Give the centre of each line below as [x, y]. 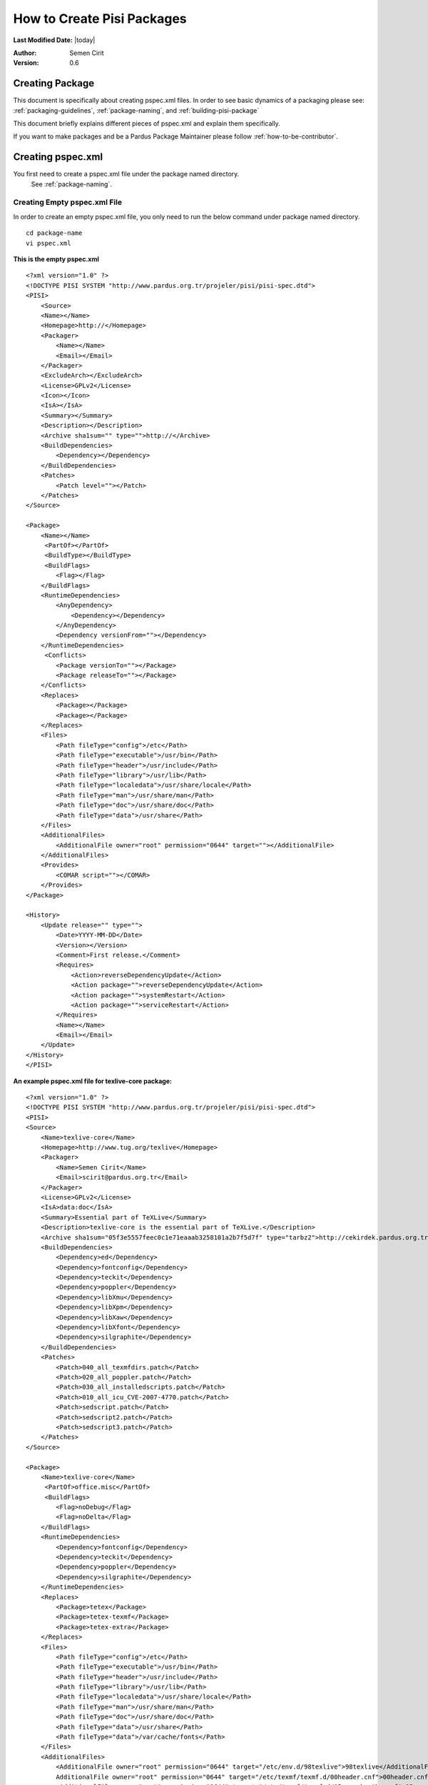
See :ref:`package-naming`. [71, 184]
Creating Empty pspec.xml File [68, 202]
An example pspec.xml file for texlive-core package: [93, 1081]
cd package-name [54, 233]
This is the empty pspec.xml [56, 259]
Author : [25, 53]
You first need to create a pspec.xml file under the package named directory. [126, 174]
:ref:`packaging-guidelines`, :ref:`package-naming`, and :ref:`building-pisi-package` [136, 110]
